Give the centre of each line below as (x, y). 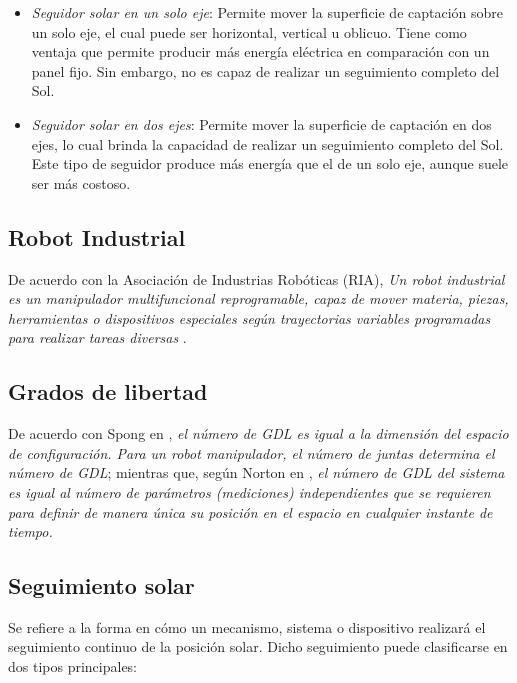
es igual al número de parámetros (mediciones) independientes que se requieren (249, 491)
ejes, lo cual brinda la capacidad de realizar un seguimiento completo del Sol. (267, 143)
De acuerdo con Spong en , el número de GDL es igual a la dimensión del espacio (258, 433)
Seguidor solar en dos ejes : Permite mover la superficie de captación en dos (261, 123)
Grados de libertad (108, 391)
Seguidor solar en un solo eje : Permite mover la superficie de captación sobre (267, 12)
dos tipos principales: (73, 666)
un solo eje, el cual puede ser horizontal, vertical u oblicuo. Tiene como (249, 31)
